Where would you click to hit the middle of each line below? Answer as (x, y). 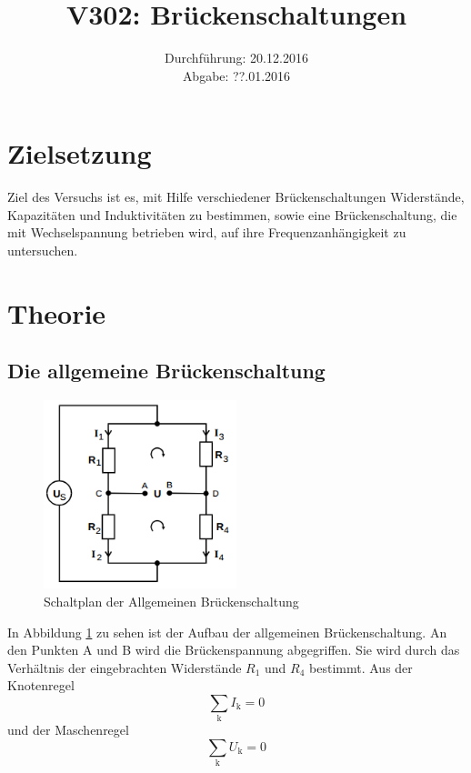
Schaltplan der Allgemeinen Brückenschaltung (171, 602)
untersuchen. (43, 251)
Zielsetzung (80, 153)
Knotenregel (41, 685)
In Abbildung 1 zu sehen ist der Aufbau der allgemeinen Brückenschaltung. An (227, 632)
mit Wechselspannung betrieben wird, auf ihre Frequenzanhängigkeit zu (207, 232)
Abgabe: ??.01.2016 (236, 75)
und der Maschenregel (68, 730)
